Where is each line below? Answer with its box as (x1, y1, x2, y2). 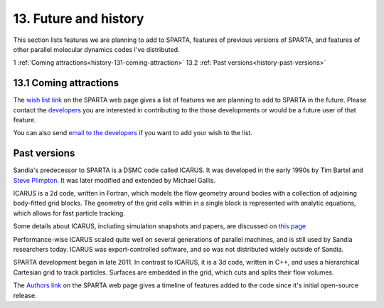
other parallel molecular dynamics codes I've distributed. (13, 45, 181, 53)
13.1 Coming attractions (13, 77, 119, 89)
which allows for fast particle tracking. (13, 208, 126, 217)
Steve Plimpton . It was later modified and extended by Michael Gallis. (13, 176, 216, 184)
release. (13, 291, 37, 299)
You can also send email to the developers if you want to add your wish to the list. (13, 129, 252, 137)
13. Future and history (13, 11, 144, 26)
